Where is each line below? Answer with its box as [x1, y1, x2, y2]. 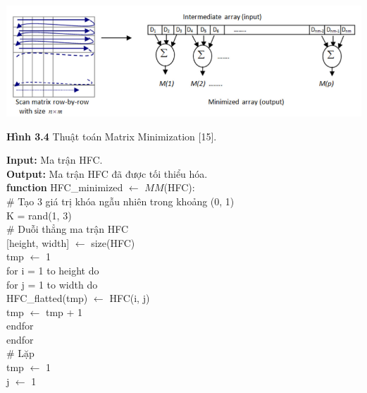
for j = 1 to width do [6, 277, 98, 291]
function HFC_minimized [6, 180, 123, 195]
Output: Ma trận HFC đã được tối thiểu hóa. [6, 166, 208, 181]
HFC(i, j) [109, 291, 150, 306]
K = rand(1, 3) [6, 207, 72, 222]
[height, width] [6, 235, 70, 250]
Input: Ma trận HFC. [6, 152, 103, 167]
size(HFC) [91, 235, 135, 250]
